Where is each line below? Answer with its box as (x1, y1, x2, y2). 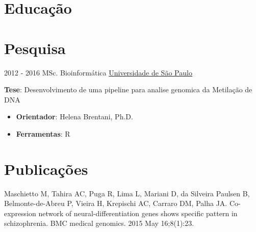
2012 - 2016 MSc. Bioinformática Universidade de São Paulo (4, 67, 192, 78)
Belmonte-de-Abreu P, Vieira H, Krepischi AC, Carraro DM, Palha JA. (4, 198, 227, 209)
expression (4, 208, 36, 218)
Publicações (4, 158, 88, 179)
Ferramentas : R (16, 128, 70, 139)
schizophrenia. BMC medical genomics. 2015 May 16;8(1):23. (4, 218, 194, 228)
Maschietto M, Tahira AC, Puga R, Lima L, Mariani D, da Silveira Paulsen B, (4, 188, 250, 198)
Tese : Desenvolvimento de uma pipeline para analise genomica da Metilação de (4, 84, 252, 95)
